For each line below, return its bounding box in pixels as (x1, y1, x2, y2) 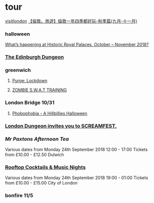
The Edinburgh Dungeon (5, 54, 64, 61)
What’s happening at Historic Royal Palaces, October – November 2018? (5, 42, 149, 48)
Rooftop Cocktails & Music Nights (5, 164, 86, 170)
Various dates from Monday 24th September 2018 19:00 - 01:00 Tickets (5, 175, 148, 181)
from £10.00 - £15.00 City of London (5, 180, 78, 186)
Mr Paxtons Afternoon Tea (5, 135, 69, 142)
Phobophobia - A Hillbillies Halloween (12, 110, 87, 116)
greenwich (5, 67, 31, 74)
